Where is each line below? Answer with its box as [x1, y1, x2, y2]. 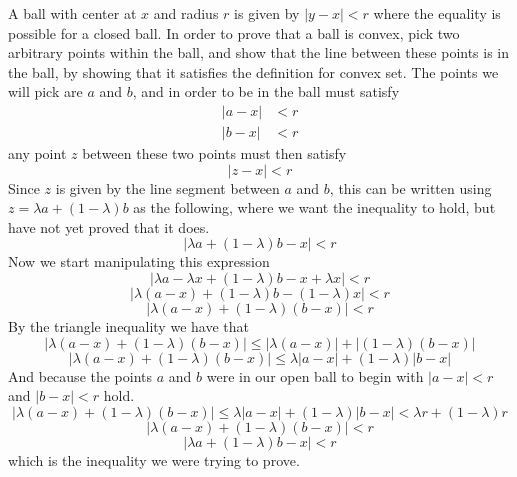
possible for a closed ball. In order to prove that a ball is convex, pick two [8, 22, 460, 43]
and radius [153, 3, 219, 23]
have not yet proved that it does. [8, 216, 210, 237]
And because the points [8, 365, 153, 386]
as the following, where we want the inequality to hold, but [133, 197, 496, 218]
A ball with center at [8, 3, 137, 23]
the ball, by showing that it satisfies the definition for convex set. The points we [8, 61, 499, 82]
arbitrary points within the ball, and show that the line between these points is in [8, 42, 510, 63]
